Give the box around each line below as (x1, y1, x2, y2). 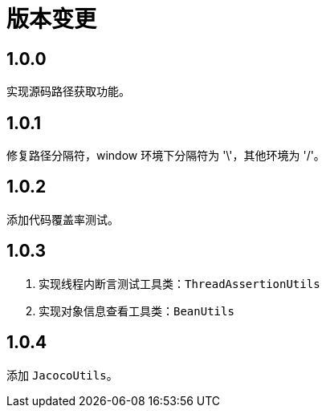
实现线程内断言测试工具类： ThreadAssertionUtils (39, 276, 320, 290)
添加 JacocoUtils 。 (6, 367, 118, 382)
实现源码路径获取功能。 (6, 84, 130, 99)
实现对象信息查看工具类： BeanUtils (39, 303, 234, 318)
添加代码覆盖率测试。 (6, 212, 119, 226)
